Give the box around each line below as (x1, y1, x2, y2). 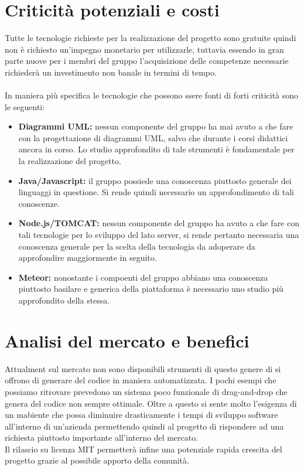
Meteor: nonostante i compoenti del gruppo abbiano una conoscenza (18, 271, 268, 283)
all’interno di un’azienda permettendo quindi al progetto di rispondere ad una (5, 420, 284, 432)
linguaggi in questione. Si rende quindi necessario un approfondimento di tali (18, 186, 294, 198)
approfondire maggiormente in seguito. (18, 251, 157, 264)
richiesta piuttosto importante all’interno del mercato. (5, 431, 199, 444)
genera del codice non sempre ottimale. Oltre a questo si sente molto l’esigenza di (5, 397, 297, 409)
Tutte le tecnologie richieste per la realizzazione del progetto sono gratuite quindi (5, 32, 296, 44)
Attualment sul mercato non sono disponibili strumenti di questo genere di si (5, 362, 281, 374)
